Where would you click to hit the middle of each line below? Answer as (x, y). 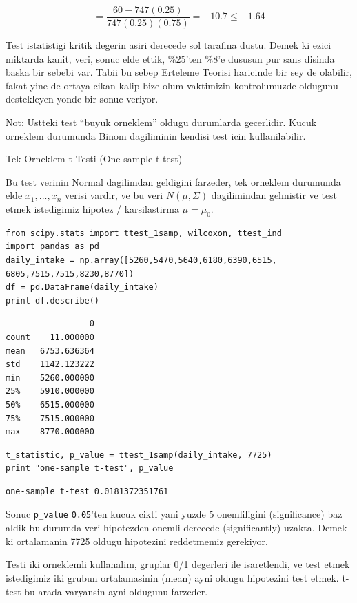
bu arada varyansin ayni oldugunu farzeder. (116, 591)
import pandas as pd (53, 247)
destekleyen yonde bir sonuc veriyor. (82, 99)
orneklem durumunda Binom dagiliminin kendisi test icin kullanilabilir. (156, 135)
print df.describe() (53, 300)
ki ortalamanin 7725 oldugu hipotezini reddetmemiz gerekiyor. (137, 541)
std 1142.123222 (50, 364)
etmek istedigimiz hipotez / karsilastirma (92, 209)
